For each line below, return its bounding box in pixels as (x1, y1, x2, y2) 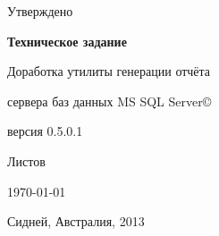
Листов (7, 151, 46, 170)
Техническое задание (7, 31, 127, 50)
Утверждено (7, 2, 73, 20)
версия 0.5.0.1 (7, 122, 83, 140)
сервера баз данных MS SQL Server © (7, 91, 212, 110)
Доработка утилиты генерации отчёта (7, 62, 211, 80)
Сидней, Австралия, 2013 (7, 212, 145, 231)
